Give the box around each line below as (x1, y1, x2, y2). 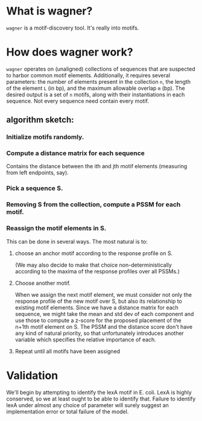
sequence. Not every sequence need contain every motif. (6, 97, 150, 104)
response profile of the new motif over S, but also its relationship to (14, 297, 183, 305)
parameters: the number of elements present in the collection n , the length (6, 78, 191, 85)
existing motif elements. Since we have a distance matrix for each (14, 303, 179, 311)
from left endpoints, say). (6, 169, 69, 176)
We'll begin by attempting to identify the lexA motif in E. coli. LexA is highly (6, 388, 192, 396)
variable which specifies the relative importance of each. (14, 336, 157, 343)
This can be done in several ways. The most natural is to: (6, 238, 148, 245)
